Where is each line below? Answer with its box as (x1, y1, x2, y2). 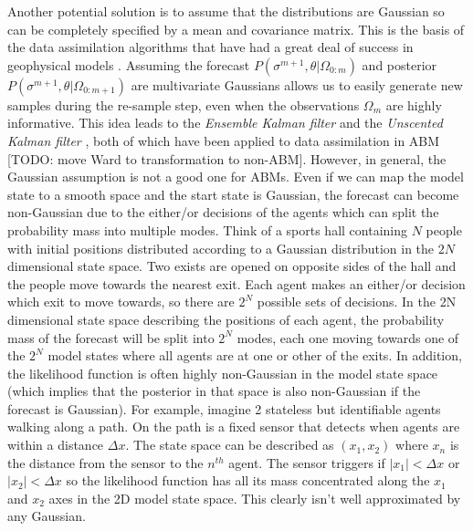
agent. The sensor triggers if (228, 453, 385, 472)
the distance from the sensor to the (7, 453, 204, 472)
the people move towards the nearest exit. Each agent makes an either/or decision (7, 274, 466, 293)
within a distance (7, 435, 104, 454)
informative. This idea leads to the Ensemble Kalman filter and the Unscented (7, 113, 443, 132)
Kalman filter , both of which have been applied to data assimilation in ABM (7, 130, 440, 150)
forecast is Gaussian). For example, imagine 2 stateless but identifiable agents (7, 399, 441, 418)
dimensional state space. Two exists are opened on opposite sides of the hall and (7, 256, 457, 276)
